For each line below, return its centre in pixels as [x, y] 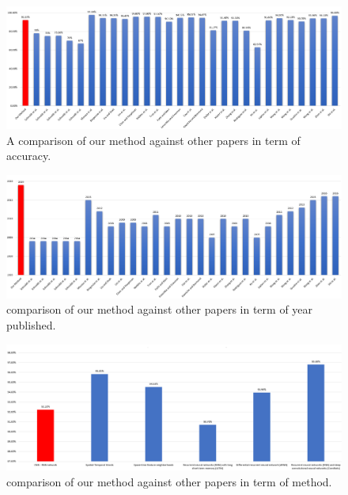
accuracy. [29, 156]
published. [31, 325]
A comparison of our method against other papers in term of [153, 140]
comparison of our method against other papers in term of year [160, 309]
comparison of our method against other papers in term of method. [169, 482]
